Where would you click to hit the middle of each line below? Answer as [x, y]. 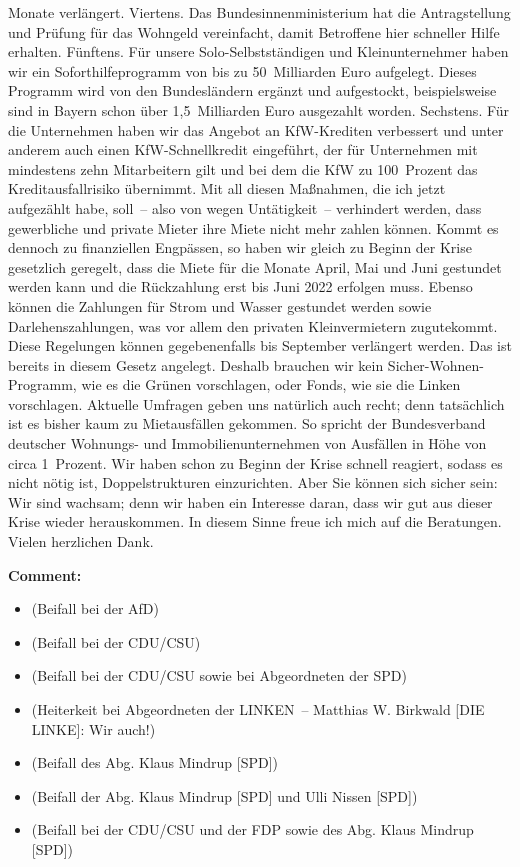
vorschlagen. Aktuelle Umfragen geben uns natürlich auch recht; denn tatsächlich [256, 403]
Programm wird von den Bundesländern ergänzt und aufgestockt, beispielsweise [252, 90]
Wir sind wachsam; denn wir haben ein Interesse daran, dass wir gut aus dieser [250, 501]
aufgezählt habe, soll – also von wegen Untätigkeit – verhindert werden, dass [245, 207]
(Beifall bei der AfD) [95, 608]
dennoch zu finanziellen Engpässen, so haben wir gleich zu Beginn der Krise [240, 247]
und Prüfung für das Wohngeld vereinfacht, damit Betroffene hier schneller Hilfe [254, 31]
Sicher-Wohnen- [435, 364]
